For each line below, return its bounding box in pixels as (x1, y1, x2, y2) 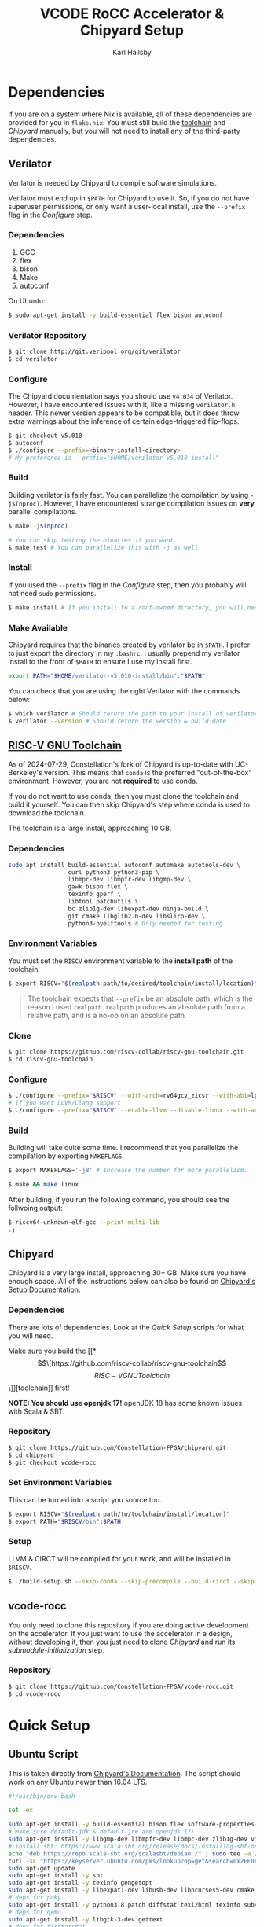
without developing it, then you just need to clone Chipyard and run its (8, 1637, 236, 1646)
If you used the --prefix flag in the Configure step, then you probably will (8, 579, 247, 590)
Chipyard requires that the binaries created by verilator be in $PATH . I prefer (8, 640, 250, 649)
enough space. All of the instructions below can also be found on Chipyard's (8, 1277, 256, 1286)
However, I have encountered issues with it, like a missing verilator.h (8, 400, 236, 410)
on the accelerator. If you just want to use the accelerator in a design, (8, 1628, 233, 1638)
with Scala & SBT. (8, 1407, 65, 1416)
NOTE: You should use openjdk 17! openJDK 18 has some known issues (8, 1398, 243, 1407)
